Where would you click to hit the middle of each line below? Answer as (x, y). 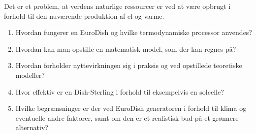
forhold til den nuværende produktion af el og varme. (84, 16)
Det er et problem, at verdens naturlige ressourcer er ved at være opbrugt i (117, 6)
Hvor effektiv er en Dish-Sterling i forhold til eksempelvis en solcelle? (120, 91)
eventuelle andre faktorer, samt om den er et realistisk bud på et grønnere (127, 117)
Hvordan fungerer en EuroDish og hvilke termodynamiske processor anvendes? (134, 32)
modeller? (30, 75)
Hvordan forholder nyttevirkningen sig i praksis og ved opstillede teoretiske (129, 65)
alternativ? (32, 127)
